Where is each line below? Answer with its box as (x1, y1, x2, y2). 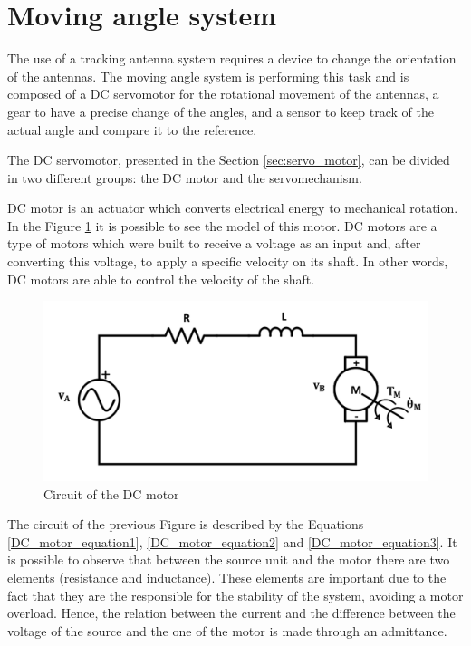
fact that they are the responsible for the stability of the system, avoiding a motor (7, 585, 464, 604)
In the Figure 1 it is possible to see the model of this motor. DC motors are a (7, 216, 437, 235)
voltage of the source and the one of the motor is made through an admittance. (7, 621, 447, 640)
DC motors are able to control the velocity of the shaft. (7, 269, 315, 288)
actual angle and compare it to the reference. (7, 120, 257, 139)
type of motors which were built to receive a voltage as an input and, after (7, 234, 421, 253)
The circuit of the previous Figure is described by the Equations (7, 515, 364, 534)
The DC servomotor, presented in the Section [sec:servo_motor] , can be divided (7, 150, 450, 169)
